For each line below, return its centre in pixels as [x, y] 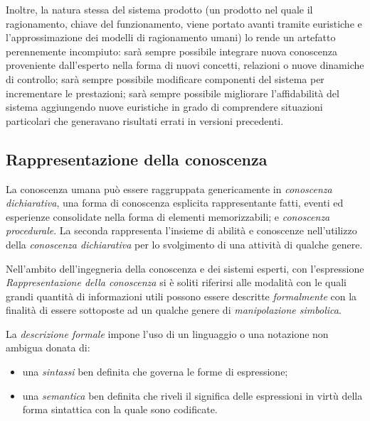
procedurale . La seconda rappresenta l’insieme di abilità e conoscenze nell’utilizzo [181, 230]
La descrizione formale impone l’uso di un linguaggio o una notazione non [167, 333]
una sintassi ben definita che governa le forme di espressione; [155, 372]
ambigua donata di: [48, 348]
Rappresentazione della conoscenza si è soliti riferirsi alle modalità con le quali [176, 282]
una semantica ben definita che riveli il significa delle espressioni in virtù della [192, 395]
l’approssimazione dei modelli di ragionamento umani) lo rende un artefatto [171, 37]
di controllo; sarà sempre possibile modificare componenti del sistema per [165, 78]
